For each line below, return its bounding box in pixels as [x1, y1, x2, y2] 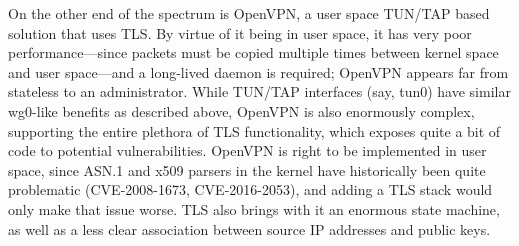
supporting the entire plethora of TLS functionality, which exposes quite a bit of [8, 120, 501, 141]
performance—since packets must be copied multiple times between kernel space [8, 42, 499, 63]
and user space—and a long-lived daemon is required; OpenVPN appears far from [8, 61, 509, 82]
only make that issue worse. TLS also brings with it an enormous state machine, [8, 198, 500, 219]
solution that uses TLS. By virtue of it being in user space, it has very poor [8, 22, 472, 43]
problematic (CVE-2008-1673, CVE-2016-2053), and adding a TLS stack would [8, 179, 493, 200]
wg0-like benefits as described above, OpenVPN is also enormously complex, [8, 100, 475, 121]
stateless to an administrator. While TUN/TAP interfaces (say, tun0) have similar [8, 81, 511, 102]
